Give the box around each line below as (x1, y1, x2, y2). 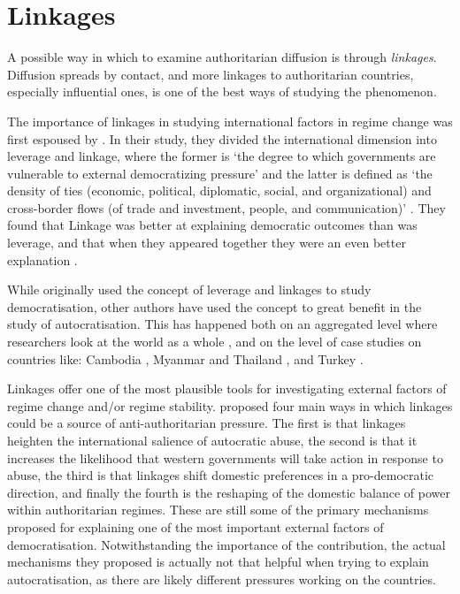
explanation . (7, 250, 78, 269)
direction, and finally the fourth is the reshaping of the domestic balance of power (7, 483, 450, 501)
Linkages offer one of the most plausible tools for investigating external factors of (7, 379, 447, 398)
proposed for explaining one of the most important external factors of (7, 517, 384, 536)
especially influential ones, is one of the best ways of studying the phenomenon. (7, 82, 437, 101)
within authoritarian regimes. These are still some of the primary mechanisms (7, 500, 429, 519)
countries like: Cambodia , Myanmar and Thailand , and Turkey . (7, 349, 364, 368)
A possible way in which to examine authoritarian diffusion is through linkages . (7, 48, 437, 66)
